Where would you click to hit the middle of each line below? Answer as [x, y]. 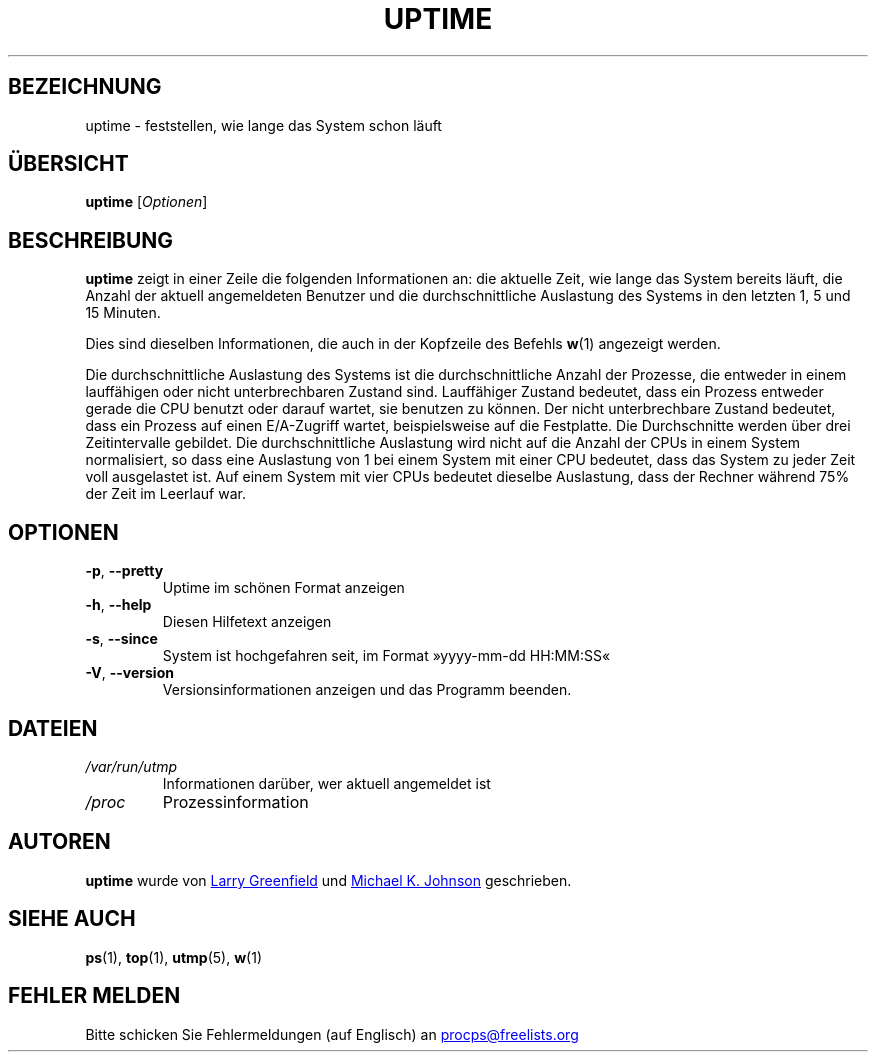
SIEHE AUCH [72, 919]
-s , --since [121, 639]
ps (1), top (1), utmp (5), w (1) [174, 957]
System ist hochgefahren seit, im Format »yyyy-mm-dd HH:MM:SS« [386, 656]
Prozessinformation [235, 801]
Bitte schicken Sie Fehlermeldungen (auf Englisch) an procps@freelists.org [332, 1034]
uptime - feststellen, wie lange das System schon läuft [263, 125]
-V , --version [129, 673]
